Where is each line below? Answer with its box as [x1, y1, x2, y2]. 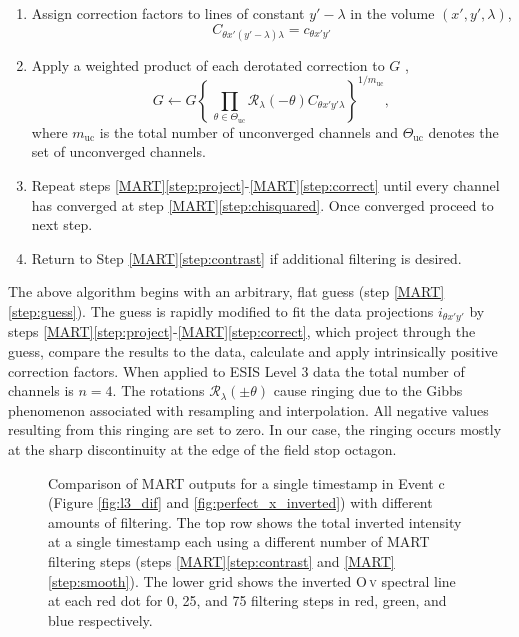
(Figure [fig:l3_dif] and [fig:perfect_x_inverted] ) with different [48, 492, 433, 513]
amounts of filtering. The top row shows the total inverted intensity [48, 511, 462, 532]
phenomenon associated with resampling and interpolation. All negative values [8, 399, 489, 420]
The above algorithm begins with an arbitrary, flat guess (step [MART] [8, 281, 445, 302]
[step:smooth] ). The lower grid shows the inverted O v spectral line [48, 570, 456, 591]
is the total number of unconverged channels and [99, 121, 398, 142]
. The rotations [112, 380, 205, 401]
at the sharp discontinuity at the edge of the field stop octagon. [8, 439, 397, 460]
